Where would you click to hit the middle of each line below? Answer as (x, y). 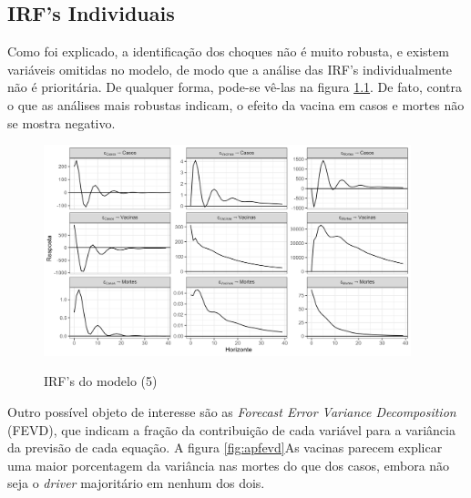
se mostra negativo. (61, 122)
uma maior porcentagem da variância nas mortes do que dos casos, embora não (229, 465)
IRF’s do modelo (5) (101, 381)
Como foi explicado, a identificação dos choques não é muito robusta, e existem (228, 51)
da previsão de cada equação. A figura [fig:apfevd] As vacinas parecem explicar (225, 447)
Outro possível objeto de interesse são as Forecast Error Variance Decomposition (232, 412)
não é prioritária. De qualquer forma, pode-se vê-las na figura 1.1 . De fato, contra (235, 87)
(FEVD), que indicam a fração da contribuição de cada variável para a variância (231, 429)
